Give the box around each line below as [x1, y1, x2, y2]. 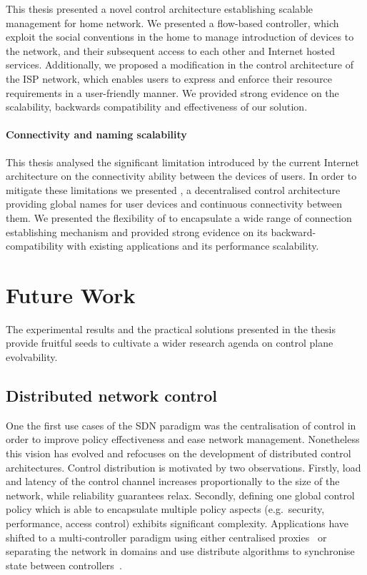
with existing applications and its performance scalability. [66, 238, 319, 253]
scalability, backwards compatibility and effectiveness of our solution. [6, 99, 308, 114]
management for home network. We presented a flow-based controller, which [6, 15, 339, 30]
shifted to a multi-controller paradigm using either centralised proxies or [6, 529, 327, 544]
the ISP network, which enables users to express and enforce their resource [6, 71, 333, 86]
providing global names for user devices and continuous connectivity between [6, 196, 342, 211]
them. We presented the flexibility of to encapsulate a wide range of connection [6, 210, 352, 225]
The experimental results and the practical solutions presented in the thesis [6, 321, 336, 336]
